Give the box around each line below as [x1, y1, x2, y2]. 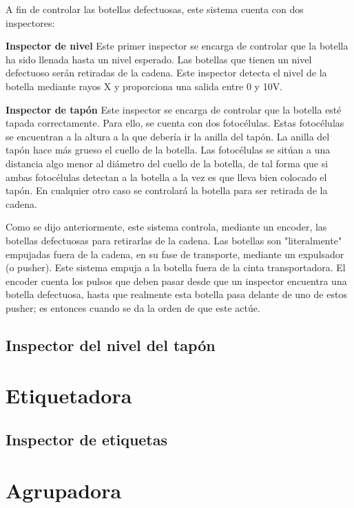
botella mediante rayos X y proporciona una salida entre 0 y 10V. [6, 78, 283, 93]
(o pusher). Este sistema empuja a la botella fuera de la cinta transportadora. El [6, 260, 346, 275]
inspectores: [6, 15, 55, 30]
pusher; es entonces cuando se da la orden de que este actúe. [6, 300, 260, 315]
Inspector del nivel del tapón [6, 334, 216, 355]
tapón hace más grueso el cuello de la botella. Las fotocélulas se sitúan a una [6, 142, 331, 157]
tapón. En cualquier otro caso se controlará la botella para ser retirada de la [6, 183, 328, 198]
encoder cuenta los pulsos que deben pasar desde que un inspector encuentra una [6, 273, 347, 288]
